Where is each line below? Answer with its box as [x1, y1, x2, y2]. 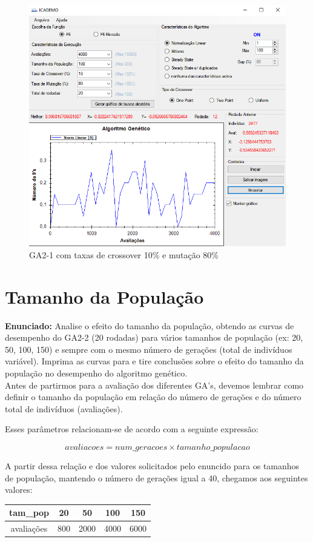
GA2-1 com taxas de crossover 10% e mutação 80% [29, 248, 219, 261]
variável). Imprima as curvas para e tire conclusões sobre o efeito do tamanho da [5, 355, 304, 367]
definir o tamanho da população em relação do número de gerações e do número [5, 390, 301, 403]
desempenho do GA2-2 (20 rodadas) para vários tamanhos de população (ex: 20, [5, 331, 303, 344]
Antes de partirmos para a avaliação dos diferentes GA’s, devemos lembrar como [5, 378, 304, 391]
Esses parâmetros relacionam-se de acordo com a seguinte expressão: [5, 423, 259, 435]
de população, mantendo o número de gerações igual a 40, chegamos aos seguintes [5, 471, 308, 484]
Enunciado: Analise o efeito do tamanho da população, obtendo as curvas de [5, 319, 294, 332]
